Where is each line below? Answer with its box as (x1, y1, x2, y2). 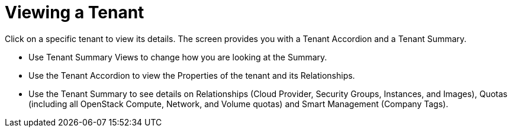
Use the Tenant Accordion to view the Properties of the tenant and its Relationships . (28, 70, 355, 81)
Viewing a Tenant (5, 2, 144, 22)
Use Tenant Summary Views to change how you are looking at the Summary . (28, 51, 327, 62)
